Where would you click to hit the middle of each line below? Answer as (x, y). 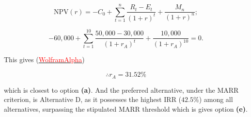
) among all (216, 99)
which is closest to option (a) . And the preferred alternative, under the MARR (121, 90)
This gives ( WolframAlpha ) (44, 59)
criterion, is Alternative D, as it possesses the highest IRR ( (93, 99)
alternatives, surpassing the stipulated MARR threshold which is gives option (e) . (126, 109)
